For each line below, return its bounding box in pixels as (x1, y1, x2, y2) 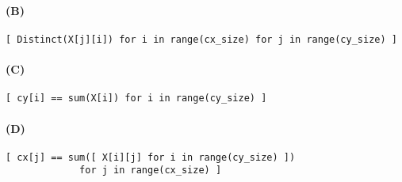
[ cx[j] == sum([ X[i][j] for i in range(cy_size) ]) (6, 151, 296, 163)
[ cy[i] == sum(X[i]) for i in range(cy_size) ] (6, 93, 267, 104)
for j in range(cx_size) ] (79, 165, 222, 176)
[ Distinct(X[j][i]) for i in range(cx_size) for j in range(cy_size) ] (6, 33, 397, 45)
